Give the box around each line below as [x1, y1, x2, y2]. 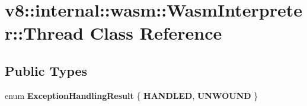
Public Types [5, 61, 88, 79]
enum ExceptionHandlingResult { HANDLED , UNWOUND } [5, 89, 258, 101]
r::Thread [5, 21, 84, 45]
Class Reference [89, 21, 222, 45]
